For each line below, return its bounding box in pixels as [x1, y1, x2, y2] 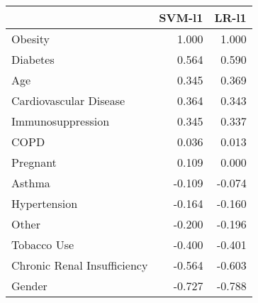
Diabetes [11, 51, 55, 67]
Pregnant [11, 154, 57, 170]
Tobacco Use [11, 236, 74, 253]
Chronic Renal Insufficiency [11, 257, 148, 273]
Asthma [11, 175, 50, 191]
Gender [11, 277, 47, 294]
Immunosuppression [11, 113, 110, 129]
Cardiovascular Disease [11, 92, 125, 109]
